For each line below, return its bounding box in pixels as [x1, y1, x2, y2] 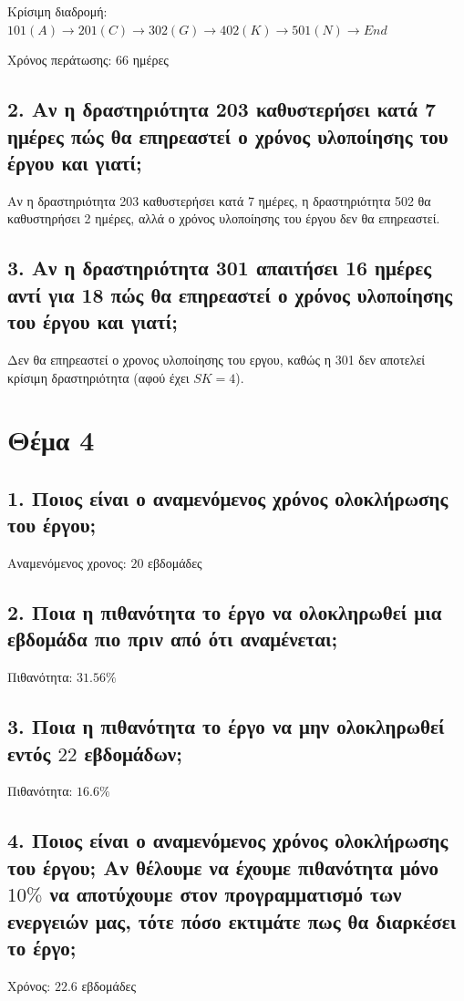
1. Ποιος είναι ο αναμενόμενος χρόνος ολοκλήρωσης [7, 483, 449, 511]
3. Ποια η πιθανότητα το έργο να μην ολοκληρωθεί [7, 712, 445, 740]
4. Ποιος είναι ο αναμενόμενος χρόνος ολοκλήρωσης [7, 826, 449, 854]
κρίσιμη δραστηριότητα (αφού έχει [7, 367, 190, 387]
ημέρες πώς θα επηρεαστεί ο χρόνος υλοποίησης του [7, 121, 449, 150]
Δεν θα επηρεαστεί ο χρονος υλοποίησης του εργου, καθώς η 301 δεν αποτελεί [7, 349, 426, 368]
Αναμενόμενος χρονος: [7, 553, 127, 573]
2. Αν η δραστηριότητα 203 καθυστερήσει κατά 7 [7, 95, 437, 123]
